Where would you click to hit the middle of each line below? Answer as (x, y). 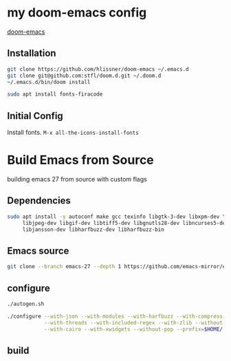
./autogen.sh (26, 304)
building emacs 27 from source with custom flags (77, 179)
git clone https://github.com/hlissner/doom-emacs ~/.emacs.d (98, 69)
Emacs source (38, 251)
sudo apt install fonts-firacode (55, 94)
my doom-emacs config (77, 13)
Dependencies (39, 201)
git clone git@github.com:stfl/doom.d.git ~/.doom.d (84, 76)
